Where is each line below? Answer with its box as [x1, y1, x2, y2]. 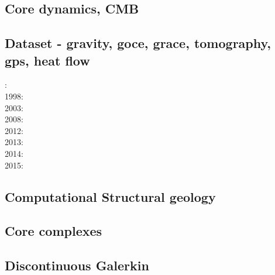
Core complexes [5, 222, 102, 240]
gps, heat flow [5, 51, 90, 69]
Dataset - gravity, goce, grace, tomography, [5, 34, 271, 52]
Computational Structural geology [5, 187, 216, 205]
